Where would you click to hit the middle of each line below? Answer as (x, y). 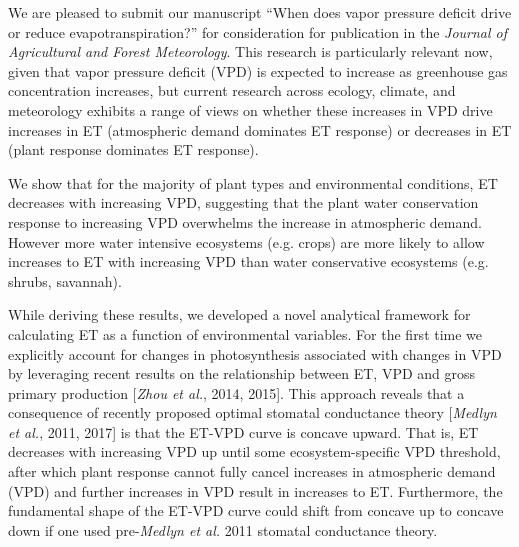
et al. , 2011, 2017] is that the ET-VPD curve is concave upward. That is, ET (243, 431)
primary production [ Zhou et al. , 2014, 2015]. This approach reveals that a (236, 392)
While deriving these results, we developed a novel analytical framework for (239, 314)
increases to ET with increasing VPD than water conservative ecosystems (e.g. (248, 261)
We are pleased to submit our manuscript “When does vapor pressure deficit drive (260, 12)
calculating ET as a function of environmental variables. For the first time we (245, 333)
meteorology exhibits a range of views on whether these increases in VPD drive (250, 109)
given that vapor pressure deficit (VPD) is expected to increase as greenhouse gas (258, 70)
